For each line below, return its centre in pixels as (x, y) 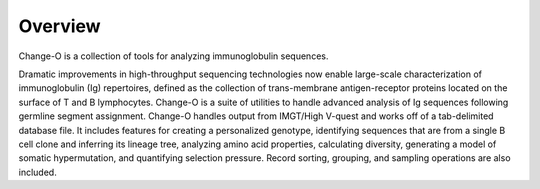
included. (37, 172)
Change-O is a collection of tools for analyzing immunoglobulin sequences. (173, 56)
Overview (59, 26)
